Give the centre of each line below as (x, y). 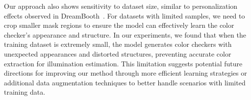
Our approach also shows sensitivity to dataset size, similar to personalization (121, 6)
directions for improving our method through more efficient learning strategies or (125, 73)
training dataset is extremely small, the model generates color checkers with (118, 44)
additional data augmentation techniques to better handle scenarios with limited (125, 82)
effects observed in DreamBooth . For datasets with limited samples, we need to (125, 15)
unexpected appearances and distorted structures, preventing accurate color (118, 53)
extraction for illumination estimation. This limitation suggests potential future (123, 63)
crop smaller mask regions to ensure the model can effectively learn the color (119, 25)
